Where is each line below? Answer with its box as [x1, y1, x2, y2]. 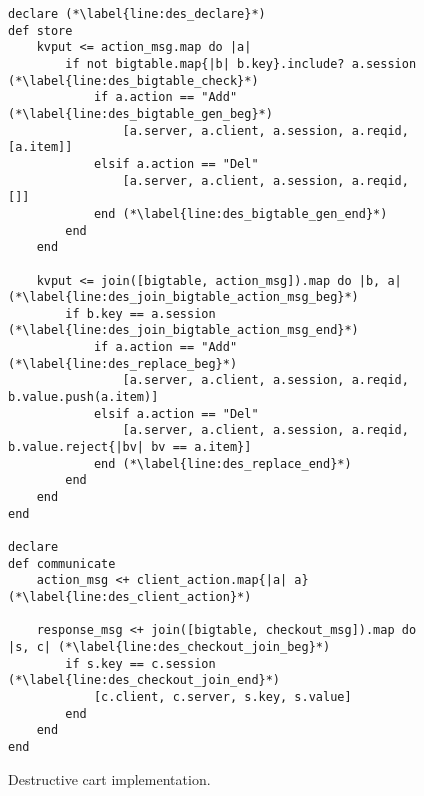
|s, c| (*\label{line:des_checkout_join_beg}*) [8, 639, 331, 654]
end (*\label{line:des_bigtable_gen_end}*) [93, 206, 388, 221]
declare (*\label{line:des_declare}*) [8, 7, 266, 21]
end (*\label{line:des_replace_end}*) [93, 456, 352, 471]
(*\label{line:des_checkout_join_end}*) [8, 673, 281, 688]
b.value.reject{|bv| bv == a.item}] [8, 440, 252, 455]
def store [8, 23, 73, 38]
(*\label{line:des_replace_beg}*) [8, 356, 238, 371]
